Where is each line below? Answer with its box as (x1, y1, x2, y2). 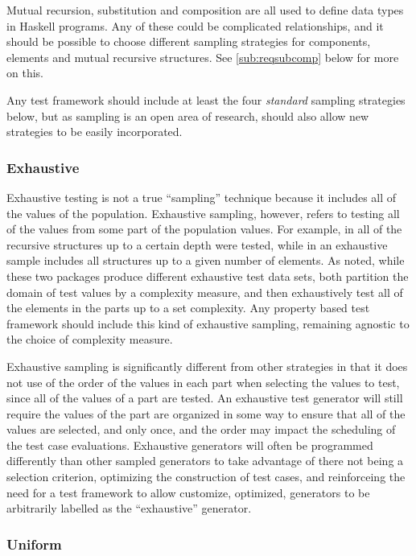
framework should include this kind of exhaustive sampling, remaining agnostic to (6, 315, 410, 332)
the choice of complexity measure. (6, 331, 173, 348)
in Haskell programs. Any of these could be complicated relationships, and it (6, 17, 384, 34)
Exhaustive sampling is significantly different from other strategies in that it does (6, 357, 408, 374)
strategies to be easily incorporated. (6, 123, 183, 140)
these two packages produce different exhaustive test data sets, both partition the (6, 267, 409, 284)
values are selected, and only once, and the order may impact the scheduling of (6, 421, 396, 438)
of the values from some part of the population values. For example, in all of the (6, 220, 402, 237)
